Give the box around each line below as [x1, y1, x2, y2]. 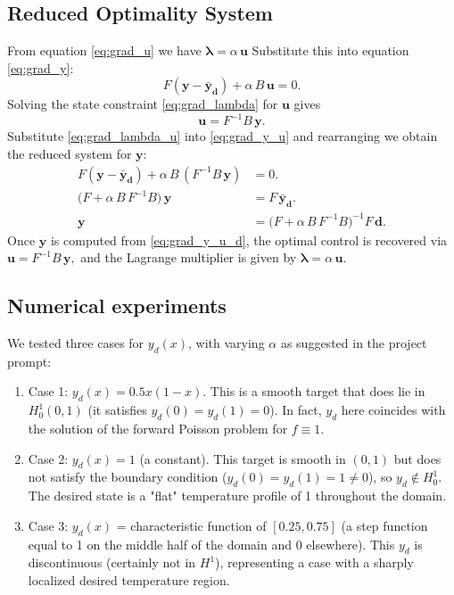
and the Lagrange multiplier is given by [80, 248, 297, 267]
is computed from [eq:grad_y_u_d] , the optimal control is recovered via [50, 230, 448, 249]
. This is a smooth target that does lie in [202, 382, 425, 401]
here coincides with [341, 401, 446, 419]
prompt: [7, 351, 52, 370]
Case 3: [28, 516, 69, 534]
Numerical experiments [7, 292, 227, 319]
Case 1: [28, 382, 69, 401]
